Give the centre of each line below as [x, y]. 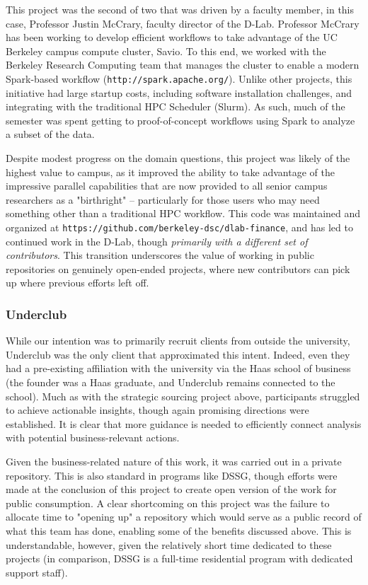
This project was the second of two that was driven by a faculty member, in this [180, 9]
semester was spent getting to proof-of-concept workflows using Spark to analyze [180, 120]
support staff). [37, 572]
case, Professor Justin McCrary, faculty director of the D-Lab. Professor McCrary [183, 23]
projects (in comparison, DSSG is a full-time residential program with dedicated [179, 558]
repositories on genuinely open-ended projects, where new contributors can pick [178, 268]
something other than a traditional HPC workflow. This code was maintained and [183, 213]
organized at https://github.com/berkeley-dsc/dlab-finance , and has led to [179, 227]
